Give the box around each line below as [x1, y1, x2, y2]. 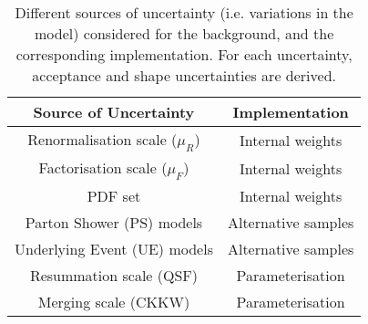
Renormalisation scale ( [27, 129, 178, 150]
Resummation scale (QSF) [29, 265, 199, 287]
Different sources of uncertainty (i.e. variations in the [15, 2, 353, 23]
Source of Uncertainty [33, 101, 195, 122]
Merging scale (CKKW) [37, 291, 190, 313]
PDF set [87, 185, 141, 207]
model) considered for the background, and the [35, 23, 334, 44]
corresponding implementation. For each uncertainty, [15, 44, 353, 65]
